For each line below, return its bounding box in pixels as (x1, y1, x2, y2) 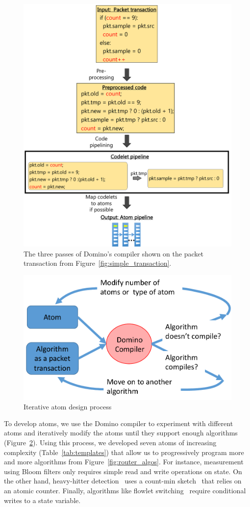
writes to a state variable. (4, 495, 81, 505)
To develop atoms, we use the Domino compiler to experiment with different (4, 418, 233, 428)
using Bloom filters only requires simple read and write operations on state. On (4, 466, 242, 476)
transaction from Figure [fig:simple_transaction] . (24, 258, 172, 268)
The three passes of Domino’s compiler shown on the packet (24, 248, 203, 258)
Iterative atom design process (24, 402, 112, 412)
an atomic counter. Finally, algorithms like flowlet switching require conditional (4, 485, 246, 496)
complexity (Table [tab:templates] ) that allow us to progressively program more (4, 447, 244, 457)
